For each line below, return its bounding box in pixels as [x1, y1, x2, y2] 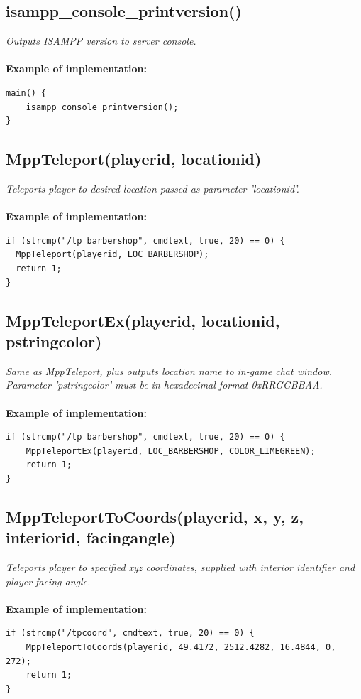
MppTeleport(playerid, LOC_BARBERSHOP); [16, 249, 209, 260]
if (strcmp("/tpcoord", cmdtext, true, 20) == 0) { [6, 628, 255, 639]
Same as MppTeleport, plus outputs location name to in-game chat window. [6, 363, 332, 378]
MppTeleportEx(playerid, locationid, [6, 309, 280, 331]
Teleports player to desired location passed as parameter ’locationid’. [6, 180, 299, 195]
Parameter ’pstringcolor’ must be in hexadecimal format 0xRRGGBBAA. [6, 377, 323, 392]
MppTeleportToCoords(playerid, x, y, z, [6, 505, 304, 527]
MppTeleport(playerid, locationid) [6, 148, 262, 170]
